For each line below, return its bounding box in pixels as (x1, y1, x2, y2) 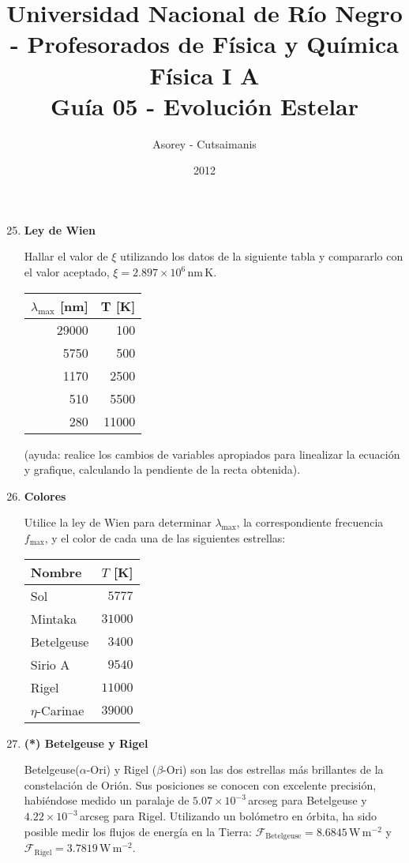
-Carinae (36, 700, 84, 719)
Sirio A (30, 655, 70, 674)
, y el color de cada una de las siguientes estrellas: (44, 530, 286, 546)
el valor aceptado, (24, 264, 110, 280)
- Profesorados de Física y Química (10, 28, 399, 60)
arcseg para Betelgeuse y (248, 792, 367, 809)
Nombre (30, 562, 82, 581)
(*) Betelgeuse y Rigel (24, 734, 148, 751)
